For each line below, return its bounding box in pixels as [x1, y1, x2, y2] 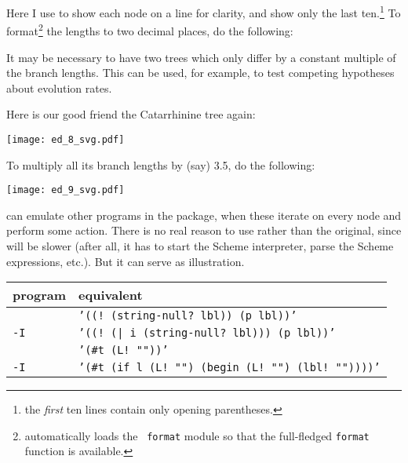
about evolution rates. [6, 79, 112, 96]
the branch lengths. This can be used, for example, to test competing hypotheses [6, 64, 395, 81]
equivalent [78, 286, 143, 304]
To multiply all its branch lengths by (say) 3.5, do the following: [6, 156, 315, 173]
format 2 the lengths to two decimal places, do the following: [6, 20, 293, 38]
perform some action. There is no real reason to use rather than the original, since [6, 222, 402, 239]
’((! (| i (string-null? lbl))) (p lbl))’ [78, 326, 336, 340]
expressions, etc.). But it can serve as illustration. [6, 253, 245, 269]
